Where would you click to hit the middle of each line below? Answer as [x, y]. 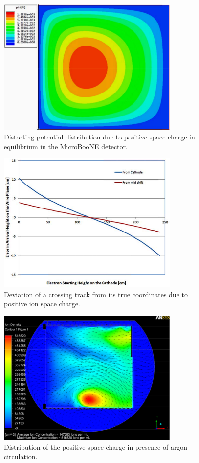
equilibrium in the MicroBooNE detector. [66, 146]
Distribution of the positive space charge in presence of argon [96, 447]
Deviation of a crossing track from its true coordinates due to [96, 294]
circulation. [21, 456]
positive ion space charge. [42, 304]
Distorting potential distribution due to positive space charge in [99, 137]
